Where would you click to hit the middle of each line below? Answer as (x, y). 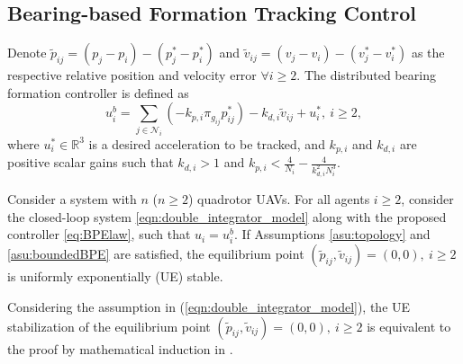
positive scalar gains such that (91, 162)
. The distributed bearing (366, 75)
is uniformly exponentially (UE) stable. (115, 276)
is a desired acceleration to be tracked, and (207, 143)
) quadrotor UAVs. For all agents (279, 199)
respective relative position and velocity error (132, 75)
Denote (27, 53)
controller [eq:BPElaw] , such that (99, 234)
